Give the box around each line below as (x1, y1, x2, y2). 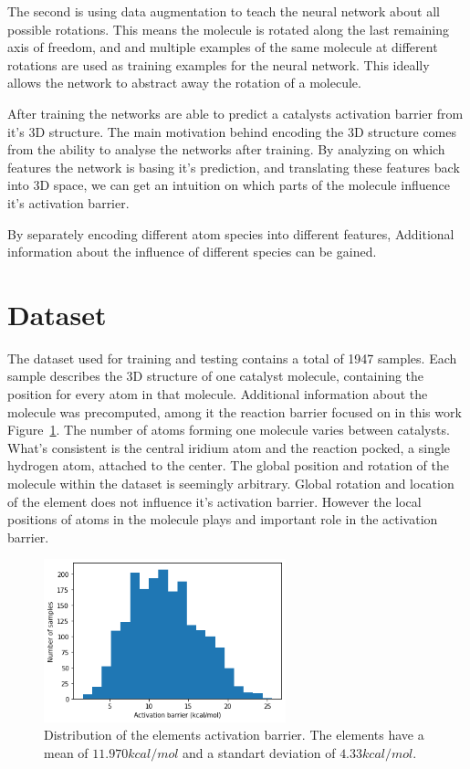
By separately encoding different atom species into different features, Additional (7, 224, 454, 243)
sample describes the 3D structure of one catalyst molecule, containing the (7, 366, 424, 385)
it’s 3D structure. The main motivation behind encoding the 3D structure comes (7, 121, 457, 141)
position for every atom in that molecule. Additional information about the (7, 384, 428, 404)
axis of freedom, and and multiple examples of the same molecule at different (7, 37, 438, 57)
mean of (44, 743, 89, 762)
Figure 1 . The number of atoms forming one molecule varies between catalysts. (7, 420, 450, 439)
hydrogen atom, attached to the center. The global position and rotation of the (7, 456, 449, 475)
